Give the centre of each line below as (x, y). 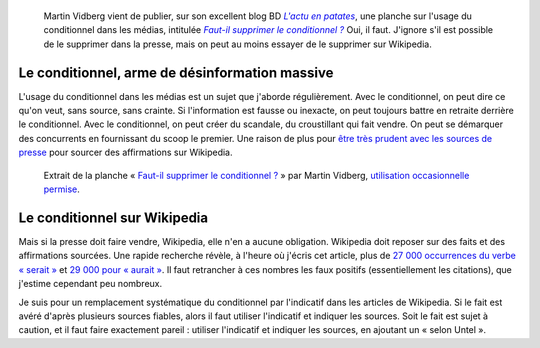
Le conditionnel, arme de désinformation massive (176, 72)
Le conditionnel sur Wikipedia (113, 217)
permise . (61, 189)
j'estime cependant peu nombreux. (90, 284)
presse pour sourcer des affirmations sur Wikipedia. (126, 152)
